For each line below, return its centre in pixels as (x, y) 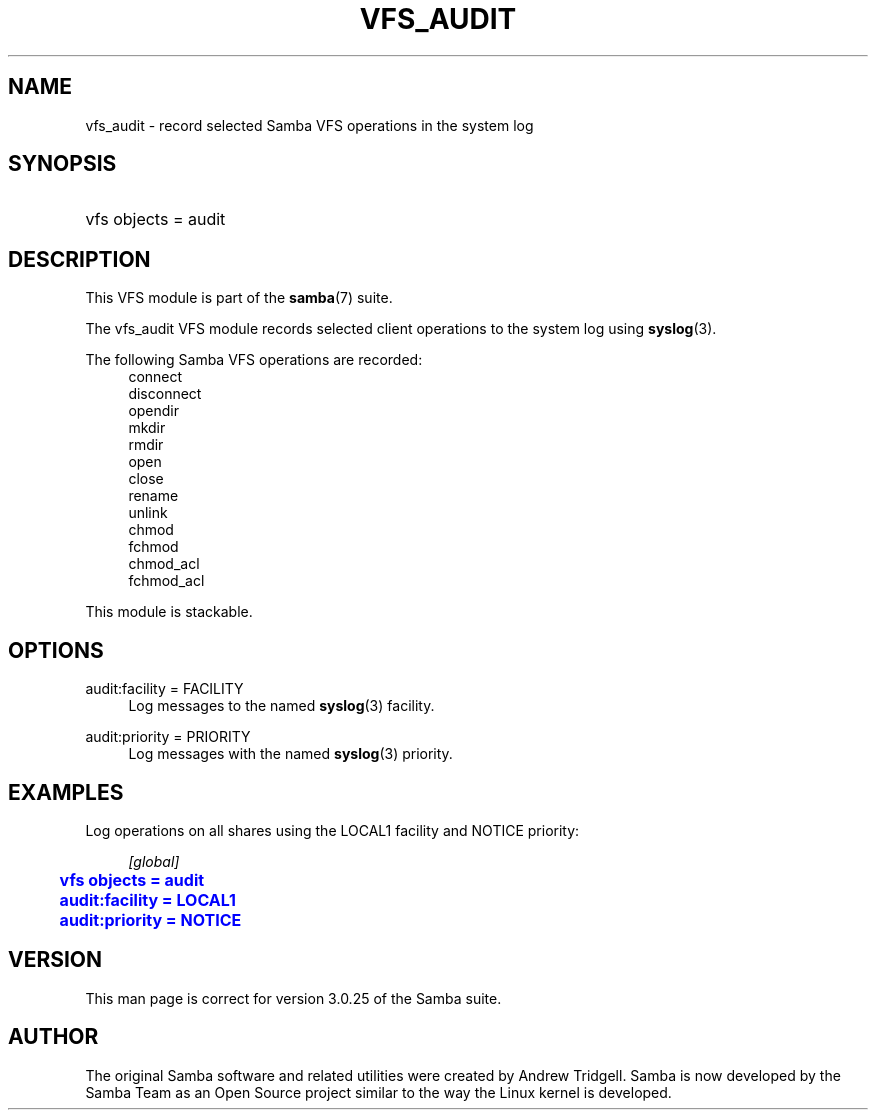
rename (153, 496)
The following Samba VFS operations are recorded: (254, 360)
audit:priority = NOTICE (150, 919)
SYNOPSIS (62, 164)
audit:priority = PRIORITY (168, 737)
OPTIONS (56, 650)
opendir (154, 411)
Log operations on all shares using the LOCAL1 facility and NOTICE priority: (332, 830)
